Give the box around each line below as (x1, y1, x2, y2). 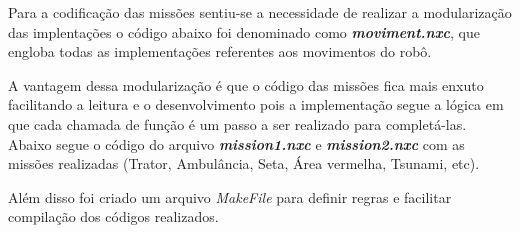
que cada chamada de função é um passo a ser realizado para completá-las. (8, 113, 467, 134)
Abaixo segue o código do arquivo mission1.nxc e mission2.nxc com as (8, 133, 465, 154)
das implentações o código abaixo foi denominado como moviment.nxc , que (8, 21, 480, 42)
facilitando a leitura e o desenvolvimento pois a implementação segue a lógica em (8, 94, 504, 115)
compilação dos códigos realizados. (8, 206, 219, 227)
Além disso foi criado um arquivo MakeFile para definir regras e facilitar (8, 186, 452, 207)
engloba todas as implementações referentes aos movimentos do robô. (8, 41, 432, 62)
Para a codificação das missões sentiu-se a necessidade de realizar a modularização (8, 2, 512, 22)
